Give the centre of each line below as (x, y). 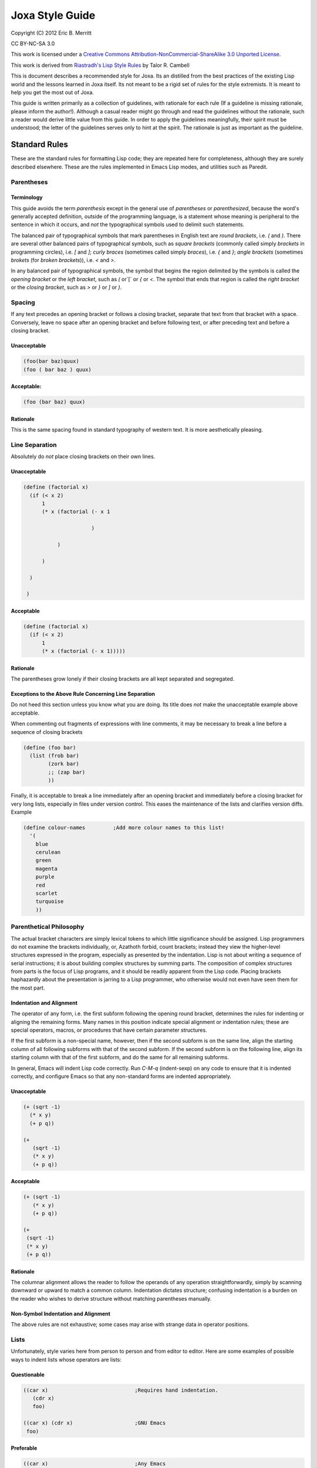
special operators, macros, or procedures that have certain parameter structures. (109, 1030)
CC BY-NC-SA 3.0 (33, 43)
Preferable (24, 1448)
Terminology (27, 197)
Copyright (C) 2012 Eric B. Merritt (51, 33)
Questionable (28, 1375)
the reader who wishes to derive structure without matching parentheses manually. (111, 1298)
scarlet (47, 893)
